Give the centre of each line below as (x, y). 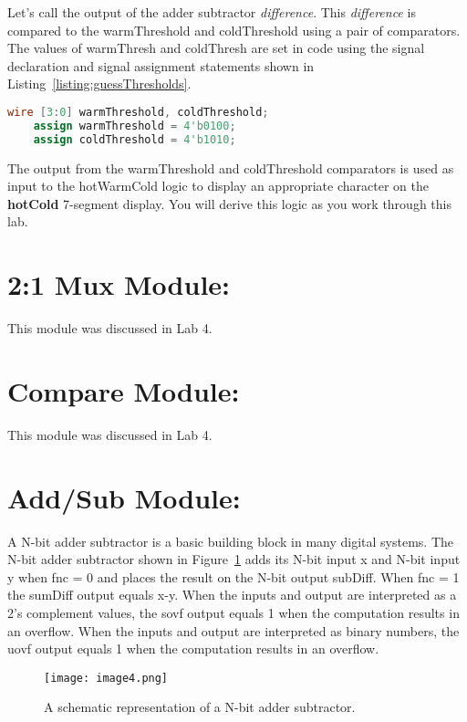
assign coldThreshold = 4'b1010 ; (135, 139)
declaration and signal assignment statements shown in (161, 65)
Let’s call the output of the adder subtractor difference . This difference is (212, 12)
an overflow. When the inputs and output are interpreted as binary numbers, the (233, 630)
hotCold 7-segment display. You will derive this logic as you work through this (229, 203)
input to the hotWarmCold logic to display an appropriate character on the (218, 186)
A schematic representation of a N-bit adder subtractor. (200, 707)
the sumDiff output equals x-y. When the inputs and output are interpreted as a (232, 595)
